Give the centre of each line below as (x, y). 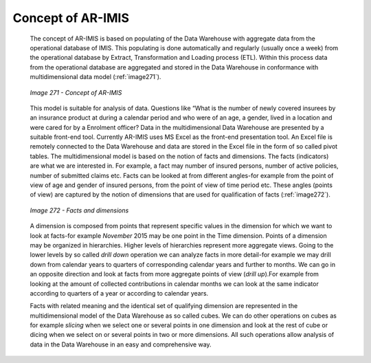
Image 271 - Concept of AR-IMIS (76, 92)
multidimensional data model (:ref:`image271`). (95, 77)
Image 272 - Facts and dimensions (79, 210)
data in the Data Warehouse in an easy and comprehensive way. (121, 344)
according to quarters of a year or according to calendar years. (119, 293)
